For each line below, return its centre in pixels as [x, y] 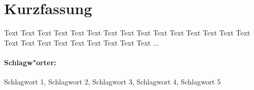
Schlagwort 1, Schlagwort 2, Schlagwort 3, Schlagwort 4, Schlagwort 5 [113, 82]
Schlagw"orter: [30, 62]
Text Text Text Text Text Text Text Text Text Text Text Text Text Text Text [127, 33]
